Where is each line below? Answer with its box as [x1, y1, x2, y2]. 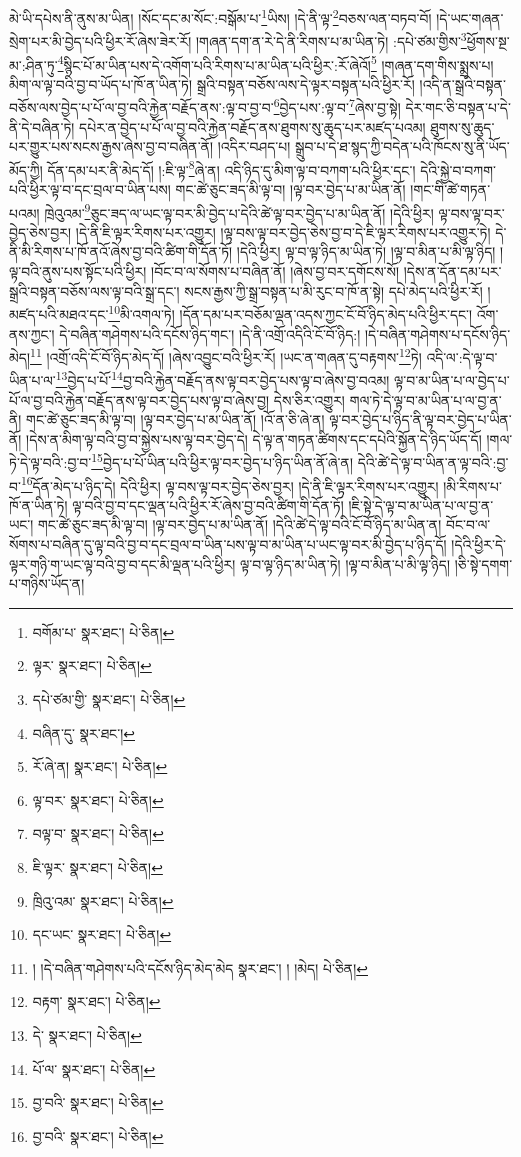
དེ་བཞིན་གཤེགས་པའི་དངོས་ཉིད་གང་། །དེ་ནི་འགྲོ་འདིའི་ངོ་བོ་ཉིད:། [59, 323, 361, 344]
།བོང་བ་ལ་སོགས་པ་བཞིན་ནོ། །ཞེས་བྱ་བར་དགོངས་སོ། [151, 261, 400, 282]
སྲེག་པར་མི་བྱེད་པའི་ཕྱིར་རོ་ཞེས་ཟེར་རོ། [9, 30, 192, 51]
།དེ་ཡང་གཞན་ [436, 7, 504, 28]
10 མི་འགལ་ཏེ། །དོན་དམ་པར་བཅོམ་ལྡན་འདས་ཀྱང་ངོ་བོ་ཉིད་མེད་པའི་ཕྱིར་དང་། [108, 301, 473, 324]
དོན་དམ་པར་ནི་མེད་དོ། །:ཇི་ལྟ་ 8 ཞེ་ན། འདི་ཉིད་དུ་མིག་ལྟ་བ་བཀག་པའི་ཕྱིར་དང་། [47, 156, 416, 180]
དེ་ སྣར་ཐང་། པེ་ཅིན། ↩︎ [32, 1024, 142, 1045]
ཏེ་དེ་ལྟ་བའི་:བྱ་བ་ [9, 452, 92, 473]
